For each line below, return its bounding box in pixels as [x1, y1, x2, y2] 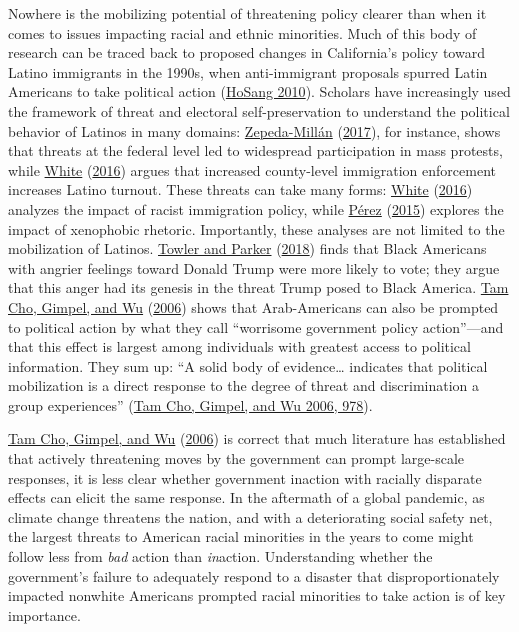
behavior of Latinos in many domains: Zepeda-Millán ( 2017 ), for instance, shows [8, 120, 501, 141]
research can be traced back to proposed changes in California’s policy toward [8, 42, 485, 63]
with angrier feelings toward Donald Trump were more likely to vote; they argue [8, 257, 500, 278]
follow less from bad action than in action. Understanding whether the [8, 546, 433, 567]
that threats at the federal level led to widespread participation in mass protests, [8, 140, 503, 161]
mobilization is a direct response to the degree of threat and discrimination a [8, 375, 480, 396]
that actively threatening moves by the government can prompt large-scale [8, 448, 465, 469]
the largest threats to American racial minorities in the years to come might [8, 526, 474, 547]
